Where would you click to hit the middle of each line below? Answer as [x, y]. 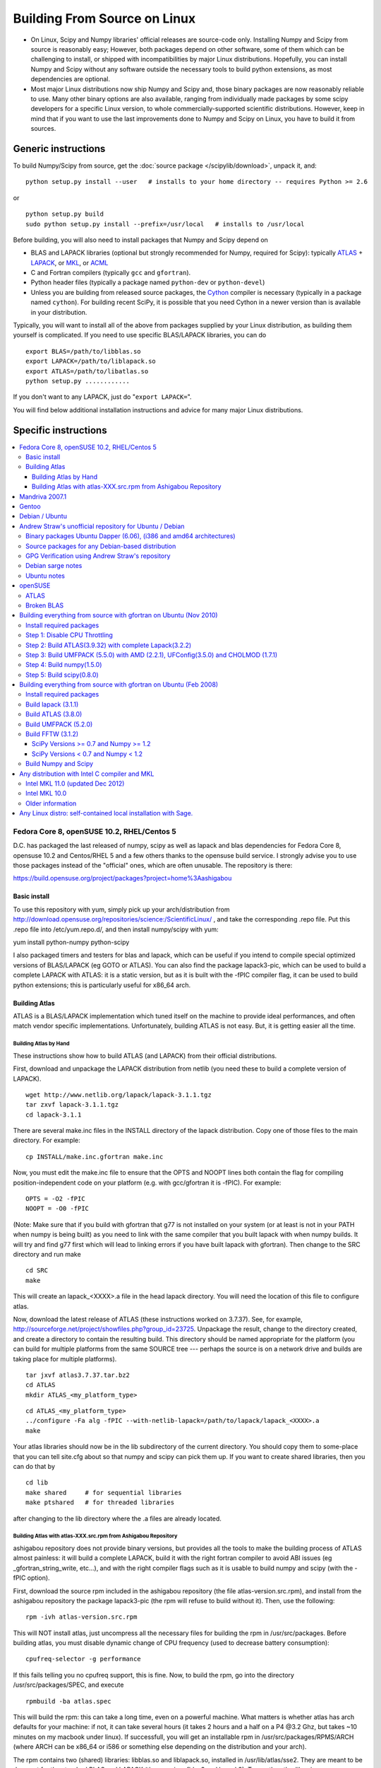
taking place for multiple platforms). [65, 1359]
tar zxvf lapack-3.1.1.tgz [72, 1105]
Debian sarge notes [54, 566]
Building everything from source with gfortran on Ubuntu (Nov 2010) [119, 615]
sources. [43, 129]
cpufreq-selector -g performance [83, 1659]
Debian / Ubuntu [43, 516]
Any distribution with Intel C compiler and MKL [87, 774]
